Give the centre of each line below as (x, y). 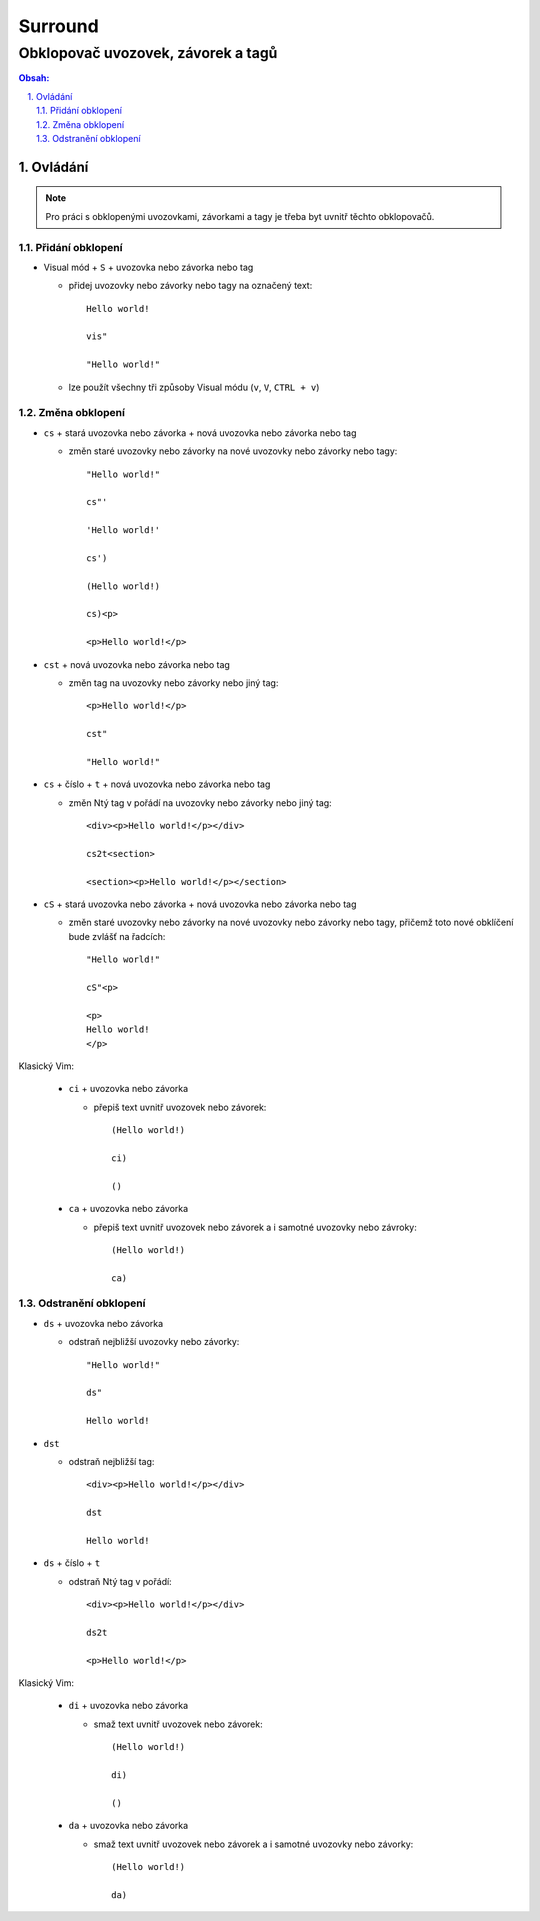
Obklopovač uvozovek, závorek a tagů (148, 53)
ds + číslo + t (72, 1563)
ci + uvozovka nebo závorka (128, 1089)
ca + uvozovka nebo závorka (128, 1209)
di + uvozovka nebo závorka (128, 1706)
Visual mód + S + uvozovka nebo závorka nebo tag (148, 267)
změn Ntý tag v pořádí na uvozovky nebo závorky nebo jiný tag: (200, 802)
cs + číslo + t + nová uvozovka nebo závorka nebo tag (157, 784)
